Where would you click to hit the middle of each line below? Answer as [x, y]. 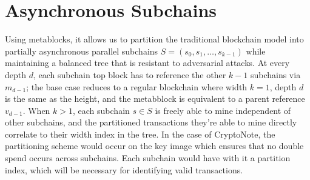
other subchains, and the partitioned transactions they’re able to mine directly [151, 122]
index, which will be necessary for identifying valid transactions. [124, 169]
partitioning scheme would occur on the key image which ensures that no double [154, 146]
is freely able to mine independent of [223, 110]
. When [36, 110]
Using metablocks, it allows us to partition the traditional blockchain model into [154, 39]
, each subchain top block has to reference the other [130, 74]
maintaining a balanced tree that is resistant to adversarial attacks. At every [147, 63]
